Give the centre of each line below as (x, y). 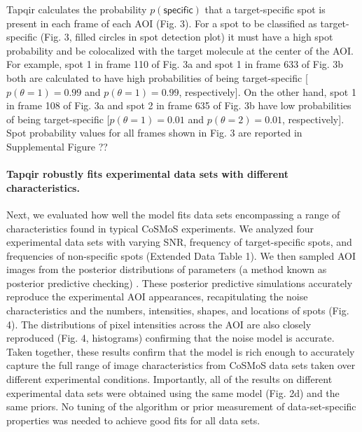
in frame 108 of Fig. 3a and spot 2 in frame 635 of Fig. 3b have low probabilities (179, 105)
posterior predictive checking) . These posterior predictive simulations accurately (180, 283)
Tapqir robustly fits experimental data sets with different (147, 174)
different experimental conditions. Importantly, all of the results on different (169, 379)
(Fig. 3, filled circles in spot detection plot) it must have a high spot (187, 37)
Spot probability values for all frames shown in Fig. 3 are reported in (154, 133)
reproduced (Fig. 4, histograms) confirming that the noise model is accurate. (170, 338)
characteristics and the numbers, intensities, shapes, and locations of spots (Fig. (178, 311)
